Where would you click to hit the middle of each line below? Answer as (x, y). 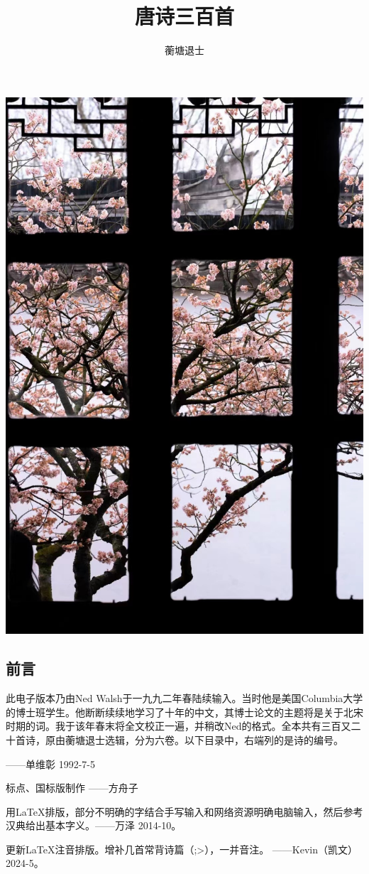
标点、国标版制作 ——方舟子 (72, 788)
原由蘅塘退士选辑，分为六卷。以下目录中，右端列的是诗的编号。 (194, 739)
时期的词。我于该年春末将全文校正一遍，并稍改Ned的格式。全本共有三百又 (178, 726)
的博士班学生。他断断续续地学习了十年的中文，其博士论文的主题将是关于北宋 (184, 712)
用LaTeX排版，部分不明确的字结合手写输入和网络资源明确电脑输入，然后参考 (184, 811)
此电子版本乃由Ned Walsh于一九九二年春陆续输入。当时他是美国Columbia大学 (184, 698)
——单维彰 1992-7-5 (50, 764)
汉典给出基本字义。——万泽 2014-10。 (94, 825)
